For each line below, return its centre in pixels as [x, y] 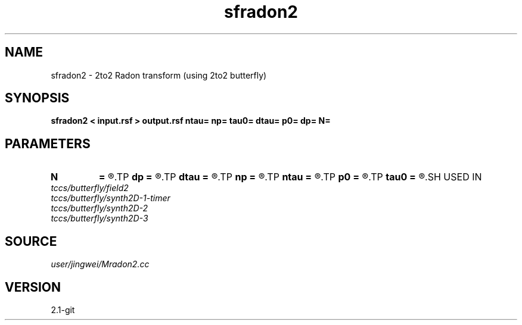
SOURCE [31, 241]
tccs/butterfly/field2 [90, 188]
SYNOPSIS [37, 98]
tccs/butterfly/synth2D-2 [100, 208]
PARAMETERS [48, 143]
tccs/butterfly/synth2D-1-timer [111, 198]
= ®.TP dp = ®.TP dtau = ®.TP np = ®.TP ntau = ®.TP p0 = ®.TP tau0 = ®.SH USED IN [290, 177]
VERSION [33, 287]
